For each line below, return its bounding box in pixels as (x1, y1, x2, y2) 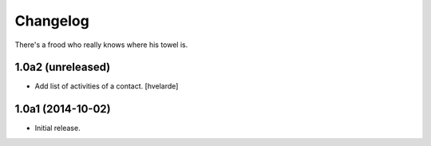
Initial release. (34, 124, 81, 133)
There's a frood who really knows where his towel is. (14, 40, 188, 49)
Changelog (14, 12, 89, 30)
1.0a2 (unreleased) (14, 61, 111, 74)
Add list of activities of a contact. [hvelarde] (34, 81, 179, 91)
